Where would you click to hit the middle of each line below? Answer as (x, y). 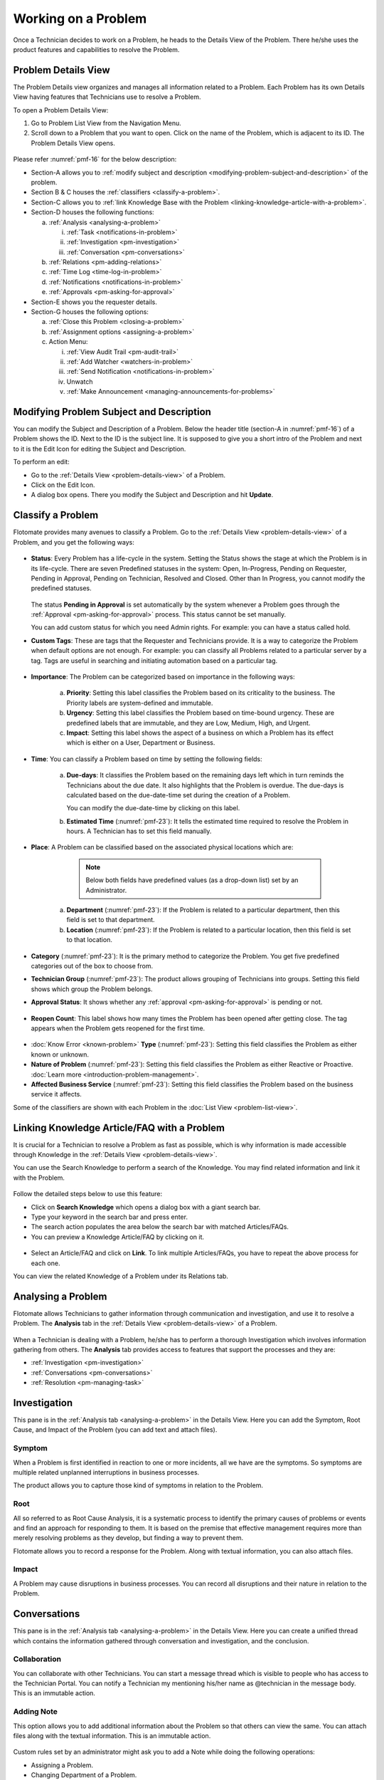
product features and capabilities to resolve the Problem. (96, 49)
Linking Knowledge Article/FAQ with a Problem (119, 1127)
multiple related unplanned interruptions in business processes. (106, 1472)
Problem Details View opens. (73, 143)
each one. (46, 1263)
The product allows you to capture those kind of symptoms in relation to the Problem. (138, 1485)
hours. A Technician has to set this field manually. (139, 831)
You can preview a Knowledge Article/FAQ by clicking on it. (118, 1237)
